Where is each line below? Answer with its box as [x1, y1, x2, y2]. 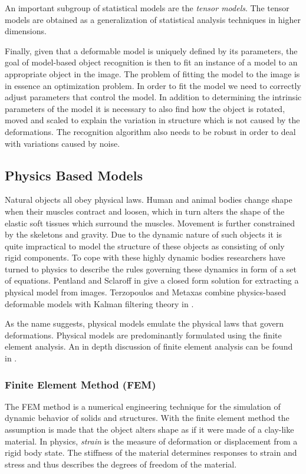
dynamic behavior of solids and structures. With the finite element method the [5, 412, 289, 424]
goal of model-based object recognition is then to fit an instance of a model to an [5, 56, 298, 68]
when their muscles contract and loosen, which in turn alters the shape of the [5, 205, 285, 217]
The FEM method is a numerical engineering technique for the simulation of [5, 400, 281, 412]
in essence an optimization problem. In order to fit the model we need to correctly [5, 79, 301, 91]
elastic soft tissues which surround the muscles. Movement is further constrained [5, 216, 295, 229]
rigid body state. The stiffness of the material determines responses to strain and [5, 446, 297, 459]
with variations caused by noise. [5, 137, 120, 149]
